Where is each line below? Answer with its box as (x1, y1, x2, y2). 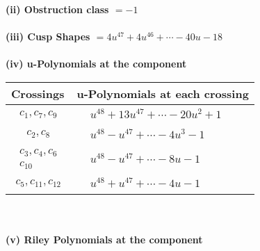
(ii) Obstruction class (6, 2, 109, 16)
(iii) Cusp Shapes (6, 29, 90, 44)
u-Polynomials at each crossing (76, 85, 249, 102)
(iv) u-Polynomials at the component (6, 56, 187, 71)
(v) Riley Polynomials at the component (6, 232, 203, 246)
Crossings (11, 85, 65, 102)
